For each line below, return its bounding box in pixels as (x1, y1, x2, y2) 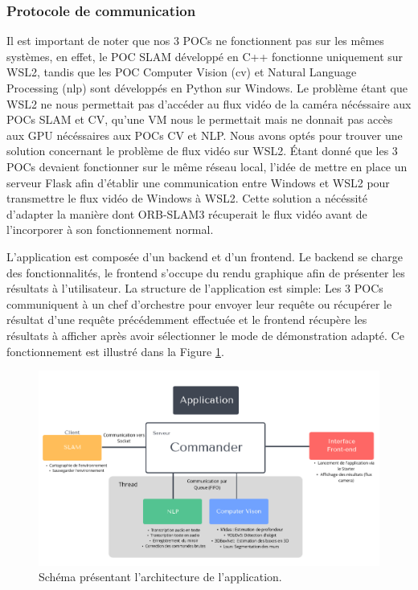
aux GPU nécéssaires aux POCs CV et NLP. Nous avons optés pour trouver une (6, 126, 403, 143)
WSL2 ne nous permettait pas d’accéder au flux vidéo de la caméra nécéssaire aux (6, 95, 412, 112)
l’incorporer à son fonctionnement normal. (6, 221, 214, 238)
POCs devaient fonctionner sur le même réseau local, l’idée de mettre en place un (6, 158, 408, 174)
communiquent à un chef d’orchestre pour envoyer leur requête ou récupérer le (6, 295, 392, 312)
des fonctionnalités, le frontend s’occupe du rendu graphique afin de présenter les (6, 264, 405, 281)
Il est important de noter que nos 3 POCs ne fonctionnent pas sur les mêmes (6, 32, 384, 49)
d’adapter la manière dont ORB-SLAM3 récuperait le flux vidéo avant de (6, 205, 367, 222)
